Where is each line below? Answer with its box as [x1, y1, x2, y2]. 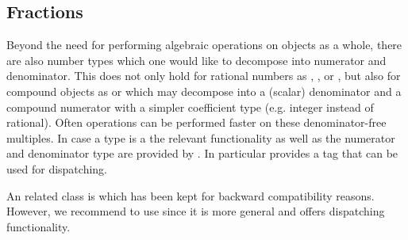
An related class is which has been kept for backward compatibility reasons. [6, 187, 375, 204]
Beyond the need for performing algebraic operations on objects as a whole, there [6, 36, 402, 53]
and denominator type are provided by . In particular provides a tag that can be [6, 145, 398, 162]
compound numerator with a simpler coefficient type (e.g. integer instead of [6, 98, 374, 115]
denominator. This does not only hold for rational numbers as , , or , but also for [6, 67, 401, 84]
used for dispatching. [6, 160, 107, 177]
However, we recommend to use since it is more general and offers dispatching [6, 203, 385, 219]
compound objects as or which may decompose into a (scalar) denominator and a [6, 82, 402, 99]
